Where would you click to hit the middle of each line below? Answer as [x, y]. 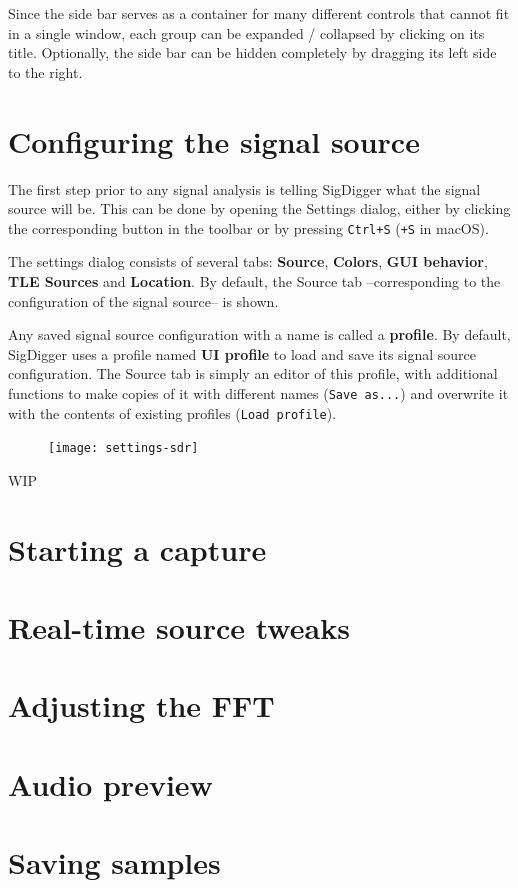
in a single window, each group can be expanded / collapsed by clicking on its [246, 32]
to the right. [45, 71]
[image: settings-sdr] [123, 448]
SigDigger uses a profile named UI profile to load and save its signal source [242, 353]
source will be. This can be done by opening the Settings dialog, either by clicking [259, 208]
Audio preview [110, 783]
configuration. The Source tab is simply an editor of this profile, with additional [253, 373]
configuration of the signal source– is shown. [143, 300]
